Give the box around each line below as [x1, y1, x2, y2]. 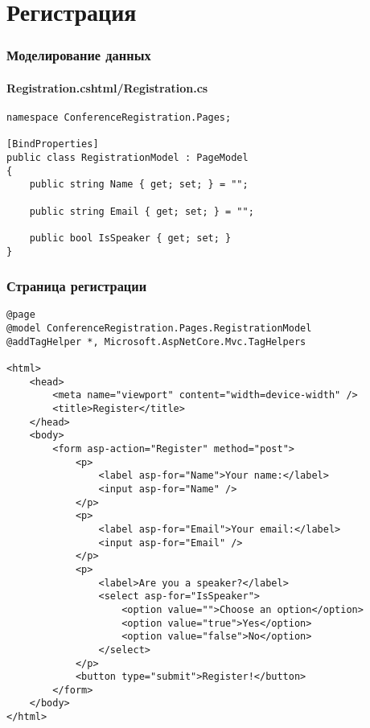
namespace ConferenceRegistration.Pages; [6, 112, 232, 124]
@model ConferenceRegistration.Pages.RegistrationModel [6, 323, 312, 335]
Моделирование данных [6, 45, 151, 65]
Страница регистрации [6, 276, 147, 296]
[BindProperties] [6, 138, 99, 150]
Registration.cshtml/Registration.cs [6, 79, 208, 96]
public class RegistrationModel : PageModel [6, 151, 249, 163]
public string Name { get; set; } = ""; [29, 179, 249, 191]
